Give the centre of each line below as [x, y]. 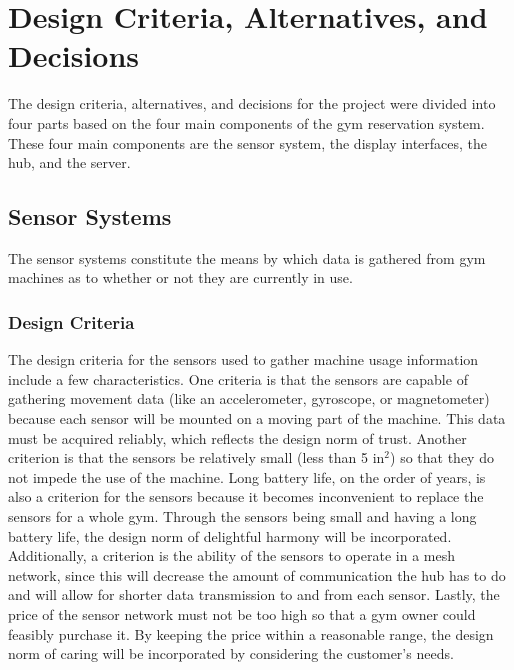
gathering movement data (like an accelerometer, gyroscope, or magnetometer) [249, 398]
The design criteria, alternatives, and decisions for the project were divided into [252, 103]
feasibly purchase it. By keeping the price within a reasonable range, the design [251, 633]
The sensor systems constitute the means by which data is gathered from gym [247, 257]
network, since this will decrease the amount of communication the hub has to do [257, 574]
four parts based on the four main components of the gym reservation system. [246, 122]
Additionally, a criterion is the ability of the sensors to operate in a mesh [231, 555]
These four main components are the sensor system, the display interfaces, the [248, 142]
